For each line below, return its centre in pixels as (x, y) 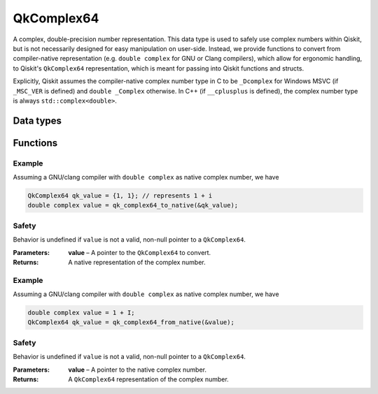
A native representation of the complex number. (137, 262)
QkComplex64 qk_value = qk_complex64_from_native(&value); (131, 322)
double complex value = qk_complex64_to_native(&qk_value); (133, 205)
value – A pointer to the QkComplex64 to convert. (140, 252)
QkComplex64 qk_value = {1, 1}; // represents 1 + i (120, 196)
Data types (37, 121)
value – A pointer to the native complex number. (137, 370)
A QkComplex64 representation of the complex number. (148, 379)
